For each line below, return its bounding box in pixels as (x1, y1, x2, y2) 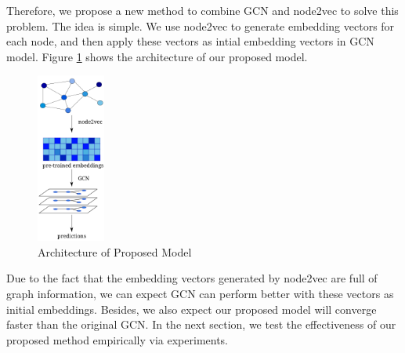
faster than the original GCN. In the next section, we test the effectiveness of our (6, 316, 396, 333)
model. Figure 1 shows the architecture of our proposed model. (6, 48, 308, 64)
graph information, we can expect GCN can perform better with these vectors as (6, 286, 394, 302)
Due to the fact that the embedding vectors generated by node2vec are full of (6, 270, 378, 286)
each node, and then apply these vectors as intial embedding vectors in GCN (6, 33, 374, 49)
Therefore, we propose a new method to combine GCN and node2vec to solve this (6, 2, 399, 18)
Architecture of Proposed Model (38, 243, 192, 260)
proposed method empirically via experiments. (6, 331, 229, 348)
